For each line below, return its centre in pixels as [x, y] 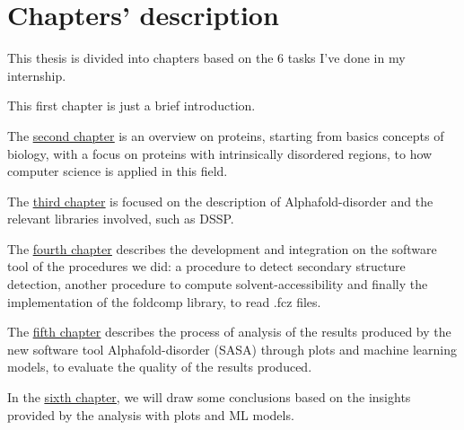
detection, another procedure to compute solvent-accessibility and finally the [218, 284]
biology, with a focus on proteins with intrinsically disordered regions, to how [220, 153]
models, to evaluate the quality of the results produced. [160, 367]
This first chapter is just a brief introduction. [131, 105]
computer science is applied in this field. [118, 171]
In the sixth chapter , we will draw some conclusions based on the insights [209, 397]
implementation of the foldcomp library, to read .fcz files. [164, 301]
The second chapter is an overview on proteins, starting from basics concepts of [226, 135]
